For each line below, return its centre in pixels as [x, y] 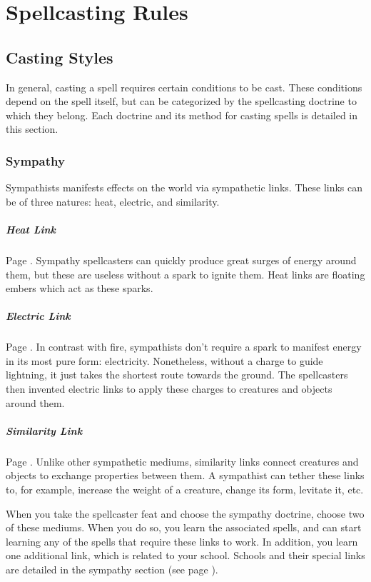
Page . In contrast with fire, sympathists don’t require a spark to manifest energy [184, 347]
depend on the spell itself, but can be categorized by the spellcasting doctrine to [181, 101]
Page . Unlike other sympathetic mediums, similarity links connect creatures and [182, 461]
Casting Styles [60, 57]
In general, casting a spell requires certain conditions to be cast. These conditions [184, 87]
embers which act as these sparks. [80, 288]
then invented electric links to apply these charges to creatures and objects [169, 389]
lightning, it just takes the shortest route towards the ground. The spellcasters [177, 375]
